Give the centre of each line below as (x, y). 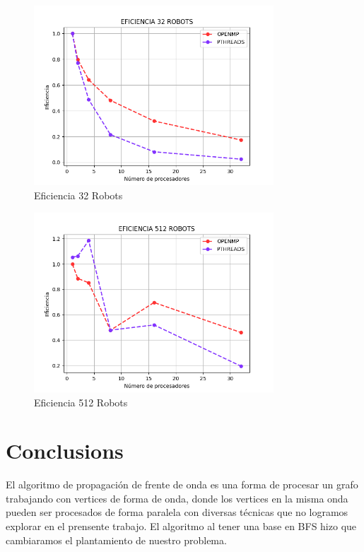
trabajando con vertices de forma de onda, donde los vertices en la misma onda (177, 498)
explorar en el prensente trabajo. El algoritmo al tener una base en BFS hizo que (181, 526)
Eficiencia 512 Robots (81, 402)
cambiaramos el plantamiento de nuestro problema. (116, 540)
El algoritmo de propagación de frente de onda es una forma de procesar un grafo (182, 485)
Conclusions (65, 451)
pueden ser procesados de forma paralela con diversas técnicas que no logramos (177, 512)
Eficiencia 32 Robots (78, 195)
